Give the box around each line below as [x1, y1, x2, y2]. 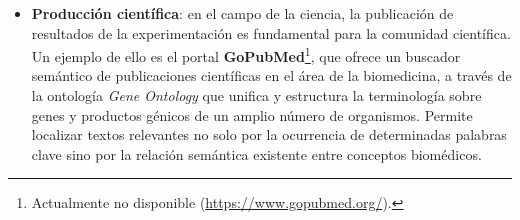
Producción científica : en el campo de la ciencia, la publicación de [31, 3, 454, 23]
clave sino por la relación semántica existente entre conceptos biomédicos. [31, 143, 482, 164]
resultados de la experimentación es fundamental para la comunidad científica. [31, 22, 511, 43]
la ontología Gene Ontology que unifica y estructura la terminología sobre [31, 85, 482, 106]
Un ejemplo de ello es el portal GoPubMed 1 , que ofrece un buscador [31, 43, 461, 66]
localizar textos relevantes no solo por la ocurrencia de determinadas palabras [31, 124, 507, 145]
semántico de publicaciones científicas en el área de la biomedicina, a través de [31, 65, 512, 86]
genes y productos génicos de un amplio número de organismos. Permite [31, 104, 473, 125]
